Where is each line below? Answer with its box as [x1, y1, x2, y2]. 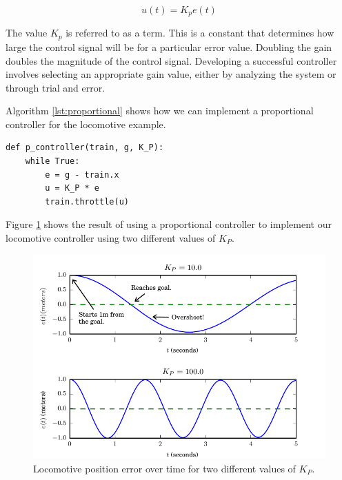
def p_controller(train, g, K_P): [6, 143, 164, 153]
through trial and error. [6, 80, 105, 94]
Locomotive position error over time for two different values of [33, 461, 296, 476]
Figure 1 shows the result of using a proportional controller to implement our [6, 217, 332, 231]
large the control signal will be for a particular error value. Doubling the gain [6, 39, 332, 54]
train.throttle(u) [45, 196, 129, 207]
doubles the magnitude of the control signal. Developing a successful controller [6, 53, 337, 67]
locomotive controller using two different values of [6, 231, 216, 245]
